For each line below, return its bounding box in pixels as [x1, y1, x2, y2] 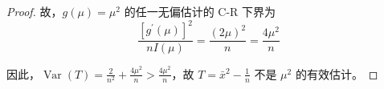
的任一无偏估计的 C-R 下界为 [124, 3, 276, 19]
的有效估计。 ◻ [295, 65, 378, 82]
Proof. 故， [6, 3, 63, 19]
